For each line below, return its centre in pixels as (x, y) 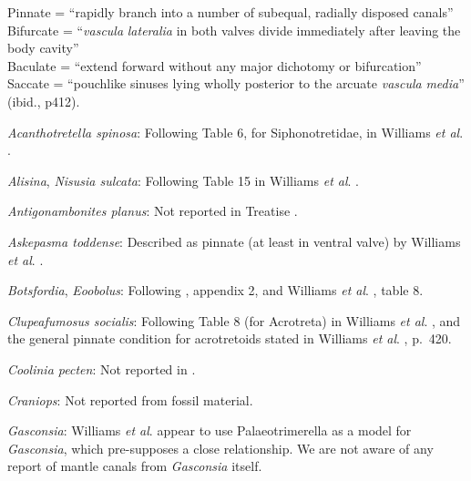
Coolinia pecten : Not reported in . (102, 368)
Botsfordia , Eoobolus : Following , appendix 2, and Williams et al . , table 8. (215, 290)
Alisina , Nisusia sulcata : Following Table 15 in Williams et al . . (184, 180)
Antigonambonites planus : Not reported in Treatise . (153, 211)
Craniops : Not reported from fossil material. (130, 399)
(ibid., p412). (44, 101)
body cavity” (43, 48)
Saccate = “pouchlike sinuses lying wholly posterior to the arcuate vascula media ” (236, 83)
